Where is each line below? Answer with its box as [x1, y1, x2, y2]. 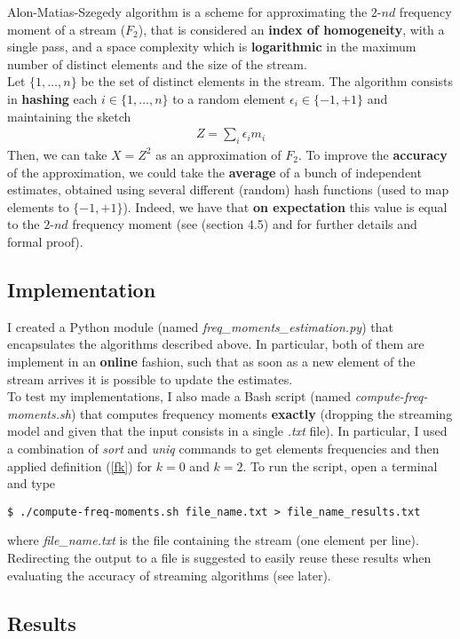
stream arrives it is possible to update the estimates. [7, 369, 293, 388]
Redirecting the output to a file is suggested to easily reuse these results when [7, 548, 432, 566]
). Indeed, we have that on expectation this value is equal [123, 197, 448, 216]
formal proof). [7, 232, 83, 250]
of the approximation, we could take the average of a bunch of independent [7, 162, 422, 181]
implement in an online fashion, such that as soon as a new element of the [7, 351, 416, 370]
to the [7, 215, 40, 233]
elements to [7, 197, 69, 216]
